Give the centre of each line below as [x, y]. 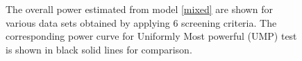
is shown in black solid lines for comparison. [99, 49]
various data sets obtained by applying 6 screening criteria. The [141, 22]
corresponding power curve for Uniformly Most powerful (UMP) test [151, 36]
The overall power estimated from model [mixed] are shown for [139, 9]
